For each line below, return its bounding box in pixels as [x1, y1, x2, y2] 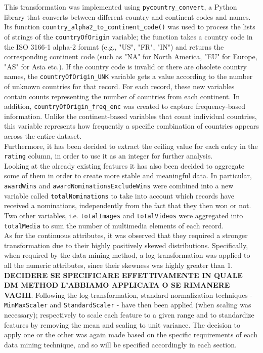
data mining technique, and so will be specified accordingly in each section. [4, 339, 237, 349]
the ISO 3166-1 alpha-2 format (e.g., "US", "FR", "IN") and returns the [4, 41, 224, 52]
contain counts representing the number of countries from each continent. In [4, 91, 240, 101]
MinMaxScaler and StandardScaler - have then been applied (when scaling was [4, 299, 251, 310]
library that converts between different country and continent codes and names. [4, 11, 251, 22]
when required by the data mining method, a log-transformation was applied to [4, 250, 250, 260]
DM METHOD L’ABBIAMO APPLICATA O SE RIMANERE [4, 280, 230, 290]
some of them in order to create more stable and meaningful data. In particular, [4, 170, 252, 181]
